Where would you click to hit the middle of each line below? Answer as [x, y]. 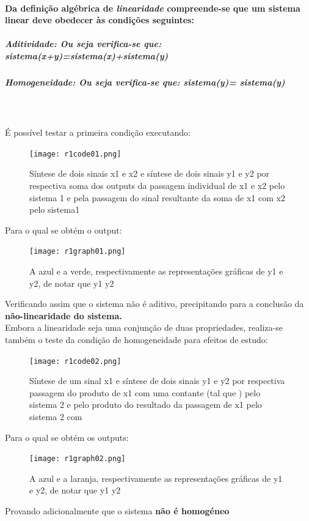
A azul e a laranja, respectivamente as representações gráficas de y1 [156, 478]
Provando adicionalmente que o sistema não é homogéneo [117, 511]
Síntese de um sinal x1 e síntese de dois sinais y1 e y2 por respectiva [157, 381]
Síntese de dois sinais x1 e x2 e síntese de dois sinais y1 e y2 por [150, 173]
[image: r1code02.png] [75, 361]
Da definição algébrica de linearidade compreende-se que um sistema [153, 8]
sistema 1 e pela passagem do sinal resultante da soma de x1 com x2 [157, 197]
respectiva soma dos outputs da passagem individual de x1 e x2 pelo [157, 185]
